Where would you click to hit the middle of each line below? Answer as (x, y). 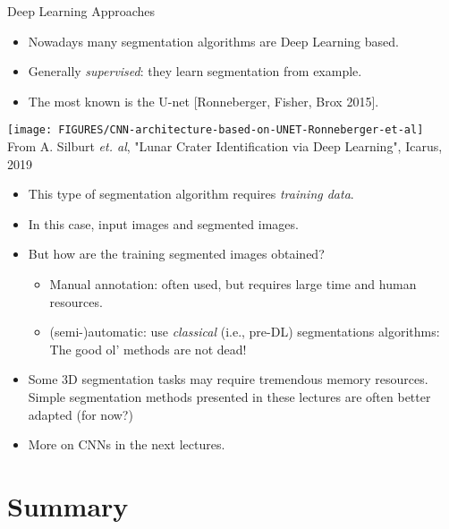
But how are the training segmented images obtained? (176, 254)
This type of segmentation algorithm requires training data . (191, 194)
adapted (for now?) (80, 414)
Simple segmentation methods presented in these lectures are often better (229, 396)
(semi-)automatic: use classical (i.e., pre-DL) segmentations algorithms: (245, 332)
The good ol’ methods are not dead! (148, 349)
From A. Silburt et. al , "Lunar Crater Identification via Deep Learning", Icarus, (225, 146)
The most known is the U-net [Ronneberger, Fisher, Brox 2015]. (203, 101)
